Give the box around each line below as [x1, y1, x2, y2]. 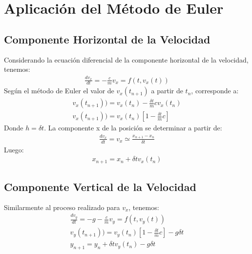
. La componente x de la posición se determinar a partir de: [44, 123, 222, 133]
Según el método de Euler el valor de [4, 85, 114, 96]
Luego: [4, 144, 24, 154]
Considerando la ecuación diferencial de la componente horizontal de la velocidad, [4, 54, 249, 64]
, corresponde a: [191, 85, 239, 96]
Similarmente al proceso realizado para [4, 202, 120, 212]
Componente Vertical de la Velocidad [4, 179, 196, 194]
